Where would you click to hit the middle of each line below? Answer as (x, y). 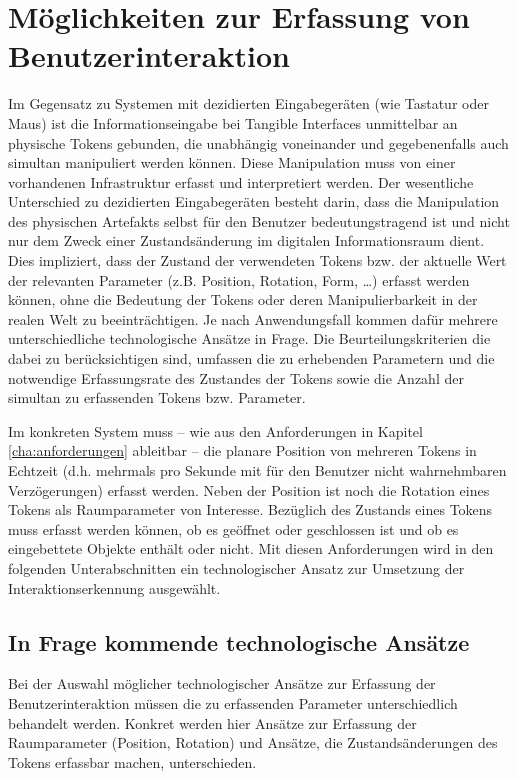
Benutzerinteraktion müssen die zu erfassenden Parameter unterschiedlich (233, 702)
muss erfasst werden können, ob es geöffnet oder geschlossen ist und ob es (233, 528)
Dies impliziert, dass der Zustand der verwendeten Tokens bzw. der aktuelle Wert (257, 260)
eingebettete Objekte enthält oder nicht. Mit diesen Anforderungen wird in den (251, 548)
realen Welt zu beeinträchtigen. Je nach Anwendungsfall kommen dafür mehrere (253, 318)
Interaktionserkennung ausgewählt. (114, 587)
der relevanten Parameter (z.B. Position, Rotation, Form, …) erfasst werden (239, 279)
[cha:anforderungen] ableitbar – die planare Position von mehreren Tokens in (242, 450)
